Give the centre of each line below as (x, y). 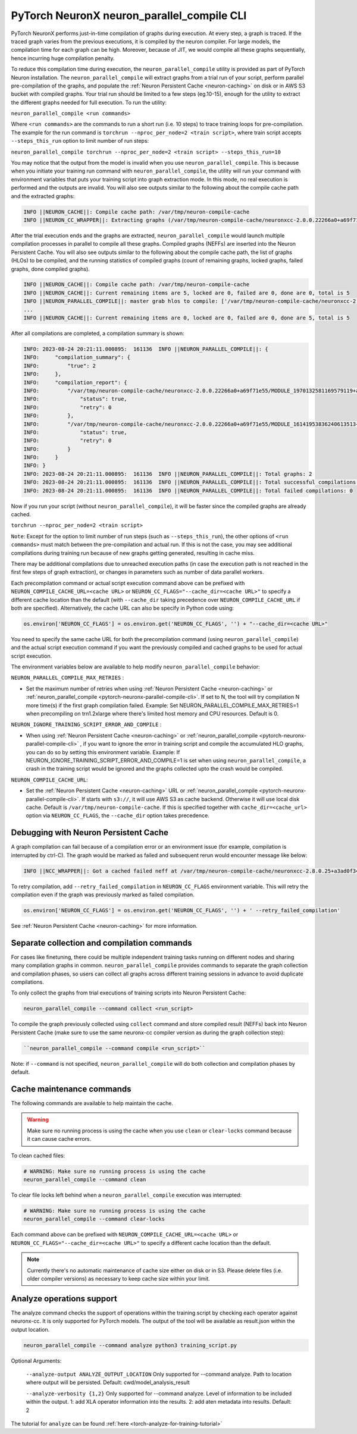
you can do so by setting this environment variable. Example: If (103, 752)
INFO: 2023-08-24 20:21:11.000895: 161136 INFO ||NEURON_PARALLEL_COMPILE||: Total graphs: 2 (168, 474)
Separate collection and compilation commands (101, 943)
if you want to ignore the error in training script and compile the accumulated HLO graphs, (193, 744)
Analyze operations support (64, 1299)
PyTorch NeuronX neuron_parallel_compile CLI (129, 15)
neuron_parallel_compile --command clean (85, 1179)
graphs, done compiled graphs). (51, 269)
